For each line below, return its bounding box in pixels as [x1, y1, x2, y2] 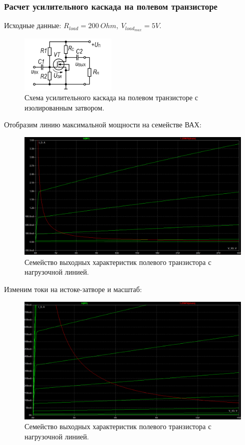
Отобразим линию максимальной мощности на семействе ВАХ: [4, 119, 202, 130]
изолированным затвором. [24, 102, 105, 113]
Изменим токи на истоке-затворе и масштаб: [4, 283, 142, 294]
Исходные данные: [4, 20, 61, 31]
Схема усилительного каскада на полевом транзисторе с [24, 92, 198, 103]
